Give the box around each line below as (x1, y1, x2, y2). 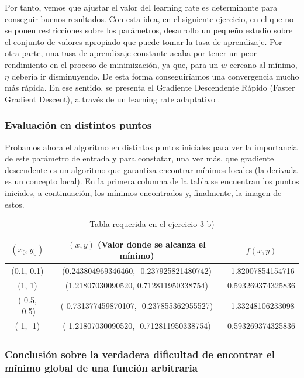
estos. (5, 198, 25, 210)
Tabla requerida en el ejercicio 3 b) (89, 218, 215, 230)
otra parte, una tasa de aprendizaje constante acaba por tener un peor (5, 47, 257, 59)
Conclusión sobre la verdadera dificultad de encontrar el (5, 347, 275, 362)
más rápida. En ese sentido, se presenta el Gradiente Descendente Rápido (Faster (5, 81, 295, 94)
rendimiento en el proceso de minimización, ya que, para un (5, 58, 219, 70)
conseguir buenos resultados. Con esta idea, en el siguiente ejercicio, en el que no (5, 12, 294, 25)
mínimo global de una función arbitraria (5, 360, 198, 375)
